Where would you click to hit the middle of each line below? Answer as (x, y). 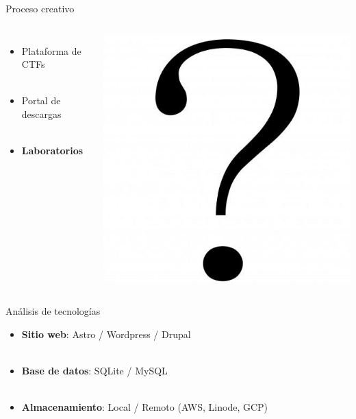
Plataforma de (51, 50)
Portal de (41, 100)
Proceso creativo (40, 8)
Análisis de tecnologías (53, 311)
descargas (41, 113)
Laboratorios (52, 151)
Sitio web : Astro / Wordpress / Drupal (106, 334)
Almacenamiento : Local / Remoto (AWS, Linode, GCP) (145, 407)
